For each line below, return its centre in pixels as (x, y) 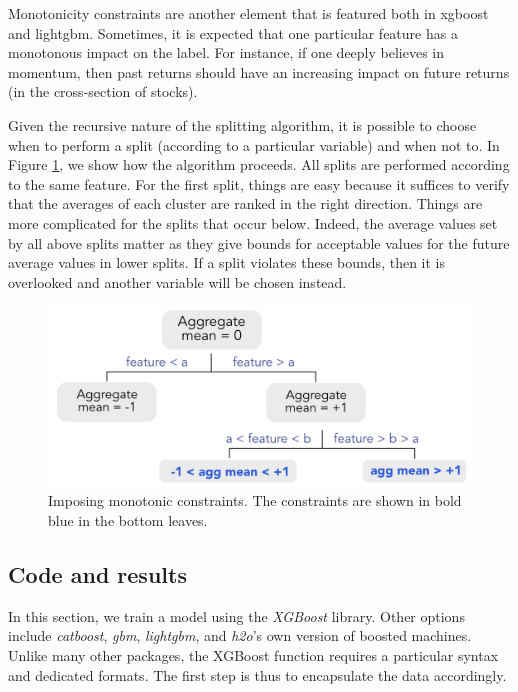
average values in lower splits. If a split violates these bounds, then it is (226, 262)
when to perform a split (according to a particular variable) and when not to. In (254, 144)
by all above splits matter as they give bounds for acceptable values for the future (259, 242)
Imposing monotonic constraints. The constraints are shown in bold (255, 500)
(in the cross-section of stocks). (103, 91)
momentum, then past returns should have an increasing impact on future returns (259, 71)
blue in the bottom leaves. (128, 520)
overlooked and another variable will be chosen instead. (177, 281)
